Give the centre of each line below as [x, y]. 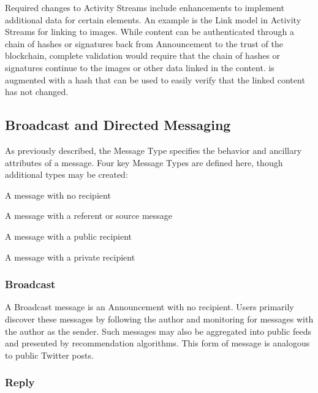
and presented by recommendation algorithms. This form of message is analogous [157, 343]
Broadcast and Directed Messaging [118, 125]
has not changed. [37, 92]
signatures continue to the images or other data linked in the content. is [140, 67]
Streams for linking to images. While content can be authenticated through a [150, 32]
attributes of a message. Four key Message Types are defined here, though [144, 162]
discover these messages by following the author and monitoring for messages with [159, 319]
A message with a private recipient [70, 257]
